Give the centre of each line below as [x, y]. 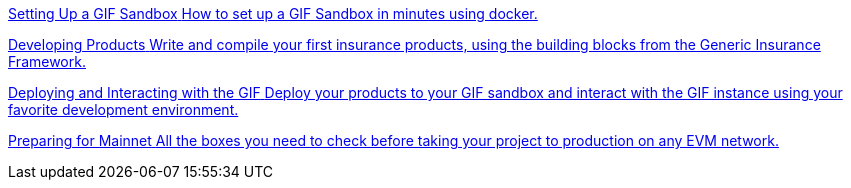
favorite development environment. [123, 109]
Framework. [47, 61]
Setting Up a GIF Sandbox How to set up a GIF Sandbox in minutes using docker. [273, 13]
